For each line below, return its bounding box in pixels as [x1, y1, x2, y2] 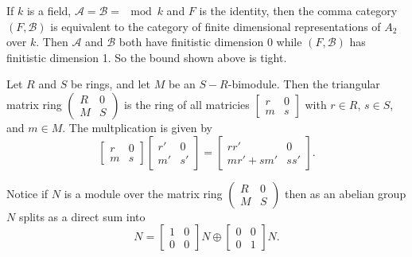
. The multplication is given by [62, 119, 212, 135]
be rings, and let [70, 76, 150, 92]
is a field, [26, 2, 72, 18]
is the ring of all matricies [124, 95, 250, 112]
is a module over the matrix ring [64, 185, 223, 201]
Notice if [6, 185, 49, 201]
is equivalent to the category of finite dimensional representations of [50, 18, 381, 34]
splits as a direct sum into [18, 208, 146, 224]
